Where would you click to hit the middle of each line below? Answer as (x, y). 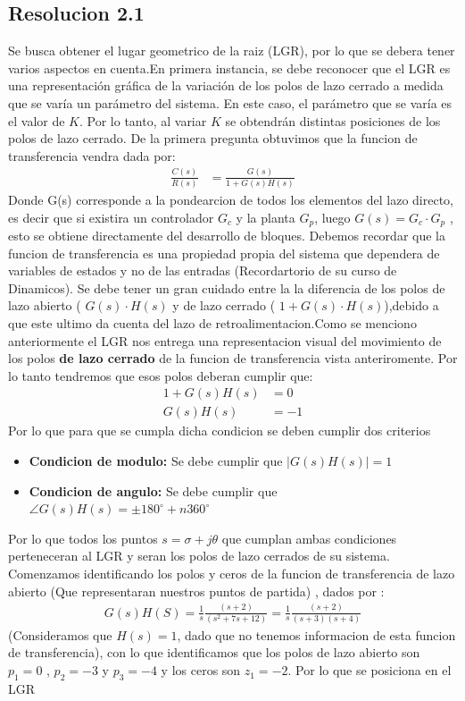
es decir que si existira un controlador (111, 217)
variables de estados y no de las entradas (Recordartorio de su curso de (203, 270)
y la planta (266, 217)
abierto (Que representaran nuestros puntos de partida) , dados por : (196, 591)
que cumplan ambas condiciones (309, 538)
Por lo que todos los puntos (83, 538)
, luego (332, 217)
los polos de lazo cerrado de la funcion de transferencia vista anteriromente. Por (233, 358)
